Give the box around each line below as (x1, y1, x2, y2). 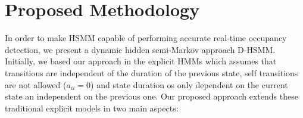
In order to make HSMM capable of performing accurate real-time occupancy (5, 32, 287, 44)
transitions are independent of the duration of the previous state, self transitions (5, 66, 298, 79)
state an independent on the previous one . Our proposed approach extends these (5, 90, 298, 103)
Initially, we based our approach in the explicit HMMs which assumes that (5, 55, 277, 67)
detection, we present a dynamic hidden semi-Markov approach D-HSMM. (5, 43, 276, 55)
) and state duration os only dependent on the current (90, 78, 288, 91)
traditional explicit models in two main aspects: (5, 101, 179, 114)
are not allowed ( (5, 78, 67, 91)
